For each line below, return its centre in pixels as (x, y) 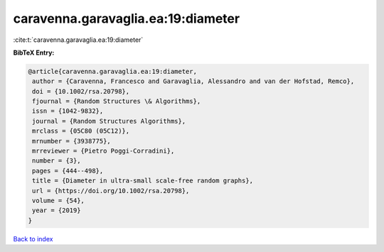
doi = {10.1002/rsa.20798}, (81, 91)
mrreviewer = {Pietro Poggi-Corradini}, (103, 151)
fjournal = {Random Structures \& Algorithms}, (117, 102)
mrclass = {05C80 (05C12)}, (81, 131)
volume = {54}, (59, 201)
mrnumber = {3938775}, (72, 141)
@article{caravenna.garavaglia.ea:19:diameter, (112, 71)
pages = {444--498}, (68, 171)
